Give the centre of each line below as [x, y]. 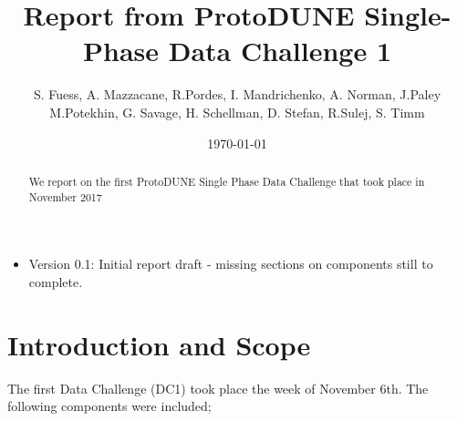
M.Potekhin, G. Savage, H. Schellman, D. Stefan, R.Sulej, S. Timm [237, 112]
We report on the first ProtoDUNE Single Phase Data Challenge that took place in [227, 181]
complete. [56, 281]
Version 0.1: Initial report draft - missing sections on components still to [231, 264]
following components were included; [109, 406]
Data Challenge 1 [280, 51]
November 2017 [65, 196]
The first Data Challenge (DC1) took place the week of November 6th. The [218, 388]
